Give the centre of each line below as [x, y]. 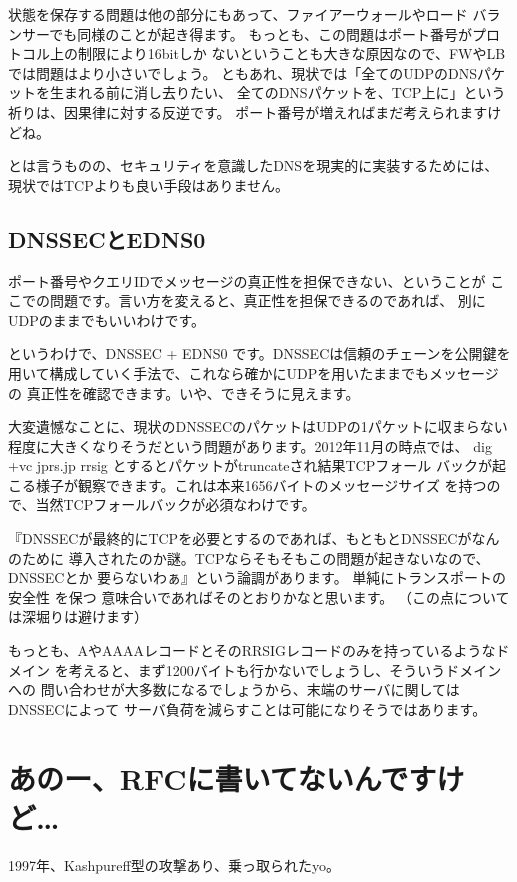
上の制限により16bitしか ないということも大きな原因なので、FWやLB [277, 53]
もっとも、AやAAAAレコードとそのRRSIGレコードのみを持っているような [252, 650]
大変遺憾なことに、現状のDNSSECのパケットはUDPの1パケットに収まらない [258, 426]
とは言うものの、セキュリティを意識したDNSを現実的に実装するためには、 [253, 165]
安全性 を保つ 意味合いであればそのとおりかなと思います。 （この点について [259, 596]
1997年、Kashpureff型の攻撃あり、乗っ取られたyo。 [174, 864]
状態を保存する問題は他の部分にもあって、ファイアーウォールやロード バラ [254, 14]
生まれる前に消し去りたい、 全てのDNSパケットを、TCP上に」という [277, 92]
